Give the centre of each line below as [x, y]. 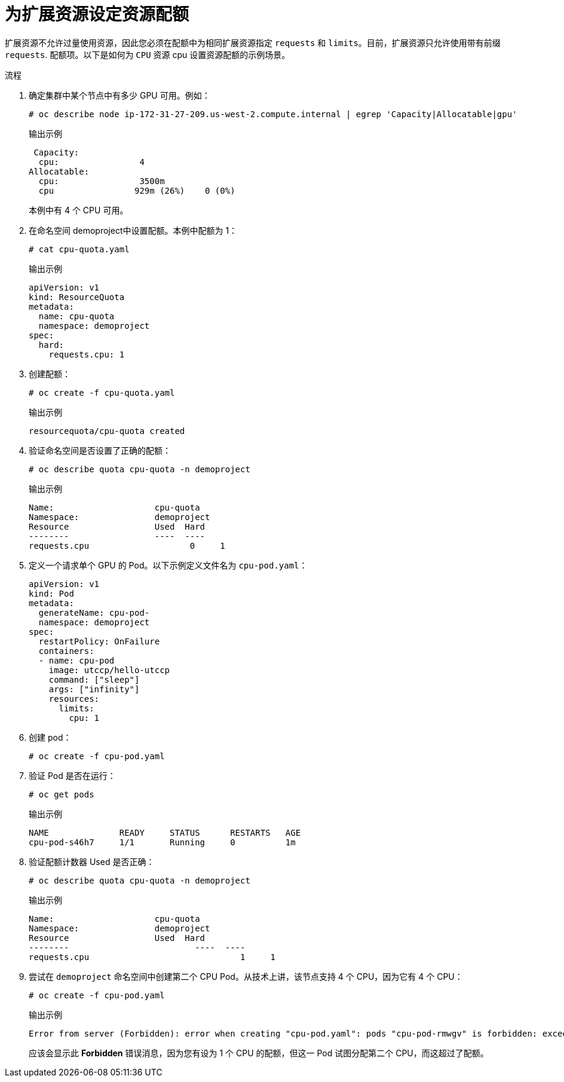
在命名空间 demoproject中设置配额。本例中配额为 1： [133, 230]
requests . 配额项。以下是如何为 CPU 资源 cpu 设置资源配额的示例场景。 [148, 54]
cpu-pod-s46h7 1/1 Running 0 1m [162, 842]
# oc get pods [62, 794]
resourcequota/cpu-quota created [107, 431]
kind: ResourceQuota [77, 297]
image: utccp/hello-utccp [109, 670]
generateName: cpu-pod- [94, 612]
